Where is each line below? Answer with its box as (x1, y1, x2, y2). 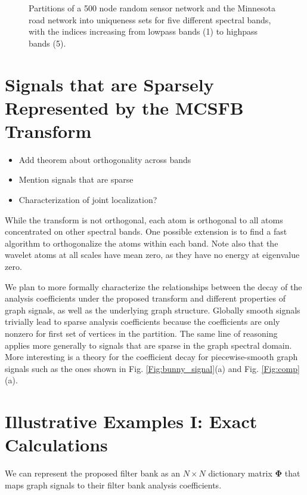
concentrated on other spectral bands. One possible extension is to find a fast (5, 225, 287, 238)
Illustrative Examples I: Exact (5, 409, 258, 433)
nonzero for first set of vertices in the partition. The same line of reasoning (5, 327, 278, 339)
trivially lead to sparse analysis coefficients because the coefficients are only (5, 315, 280, 328)
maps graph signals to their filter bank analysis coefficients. (5, 478, 222, 491)
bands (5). (29, 36, 66, 49)
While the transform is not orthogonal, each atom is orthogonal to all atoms (5, 213, 283, 226)
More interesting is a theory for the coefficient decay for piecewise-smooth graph (5, 351, 298, 363)
